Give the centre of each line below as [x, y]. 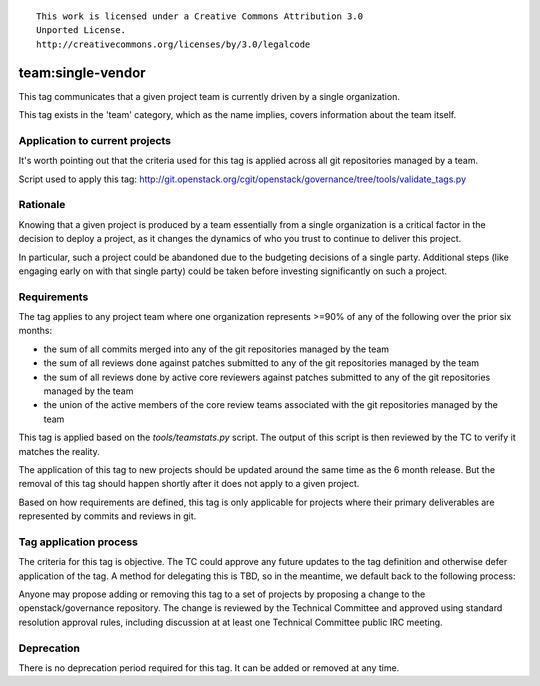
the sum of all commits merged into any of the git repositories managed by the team [216, 349]
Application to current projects [95, 140]
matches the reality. [59, 451]
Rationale [42, 205]
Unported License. [81, 30]
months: [35, 331]
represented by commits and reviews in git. [107, 516]
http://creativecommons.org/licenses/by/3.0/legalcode [173, 44]
